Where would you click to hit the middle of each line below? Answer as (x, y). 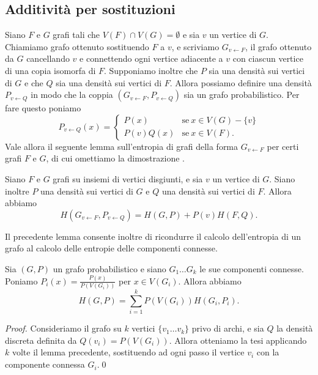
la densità (295, 328)
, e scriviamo (195, 46)
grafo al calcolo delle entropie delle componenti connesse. (111, 248)
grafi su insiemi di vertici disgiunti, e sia (128, 178)
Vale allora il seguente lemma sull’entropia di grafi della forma (122, 146)
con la (268, 352)
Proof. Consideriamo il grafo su (63, 328)
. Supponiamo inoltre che (151, 70)
